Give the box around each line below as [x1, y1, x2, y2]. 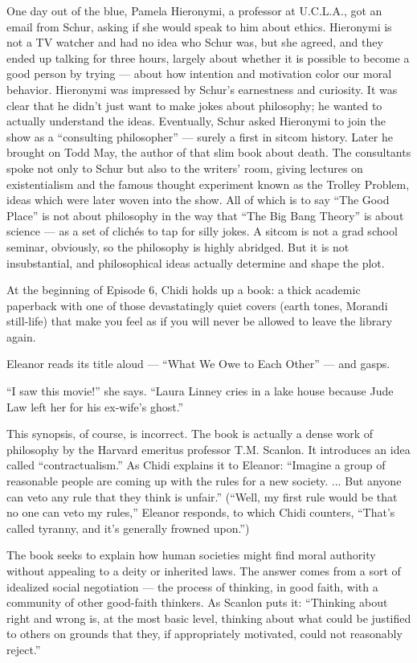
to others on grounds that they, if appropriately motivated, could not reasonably [6, 625, 403, 642]
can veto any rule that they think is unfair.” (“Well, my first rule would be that [6, 488, 398, 505]
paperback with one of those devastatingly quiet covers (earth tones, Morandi [6, 297, 388, 313]
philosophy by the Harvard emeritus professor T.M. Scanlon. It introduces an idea [6, 440, 411, 457]
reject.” [6, 640, 41, 657]
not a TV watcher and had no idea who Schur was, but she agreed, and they [6, 34, 383, 51]
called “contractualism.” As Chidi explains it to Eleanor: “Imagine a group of [6, 456, 386, 473]
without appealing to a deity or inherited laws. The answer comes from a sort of [6, 563, 401, 579]
